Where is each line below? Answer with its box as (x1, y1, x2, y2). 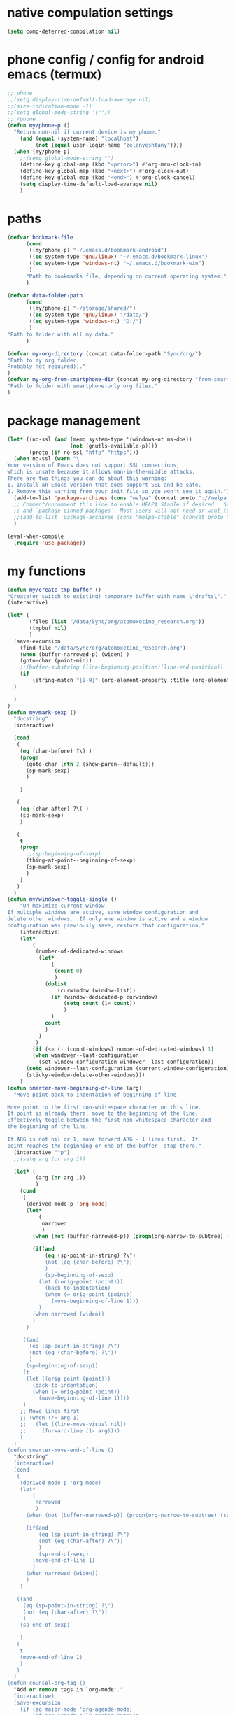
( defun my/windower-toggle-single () (7, 896, 117, 903)
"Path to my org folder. (7, 357, 80, 364)
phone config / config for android (7, 52, 204, 67)
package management (7, 413, 141, 428)
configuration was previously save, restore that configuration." (7, 922, 205, 929)
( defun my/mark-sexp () (7, 709, 77, 716)
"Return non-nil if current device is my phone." (13, 129, 161, 136)
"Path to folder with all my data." (7, 331, 114, 338)
